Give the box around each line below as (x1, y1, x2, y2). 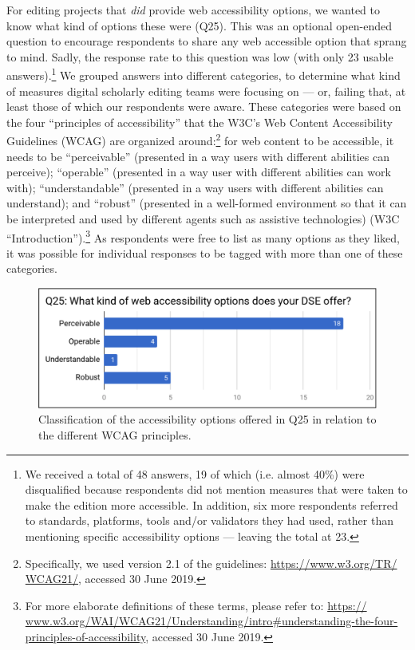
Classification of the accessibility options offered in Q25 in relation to (38, 411, 377, 427)
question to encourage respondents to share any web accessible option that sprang (6, 33, 407, 49)
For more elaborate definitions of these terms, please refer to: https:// (25, 597, 367, 613)
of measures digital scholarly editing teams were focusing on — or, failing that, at (6, 82, 406, 99)
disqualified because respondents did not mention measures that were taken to (25, 481, 408, 498)
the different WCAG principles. (38, 426, 192, 443)
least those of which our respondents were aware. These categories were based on (6, 98, 401, 115)
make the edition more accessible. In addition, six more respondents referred (25, 496, 398, 513)
